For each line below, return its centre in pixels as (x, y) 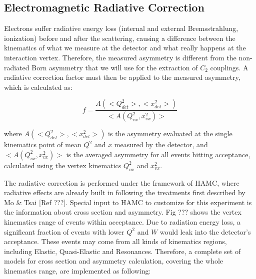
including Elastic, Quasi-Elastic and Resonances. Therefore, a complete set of (122, 251)
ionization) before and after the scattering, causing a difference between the (120, 38)
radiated (17, 67)
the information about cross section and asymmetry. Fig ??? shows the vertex (123, 212)
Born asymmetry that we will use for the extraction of (115, 67)
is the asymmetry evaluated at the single (170, 134)
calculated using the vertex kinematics (63, 165)
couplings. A (229, 67)
